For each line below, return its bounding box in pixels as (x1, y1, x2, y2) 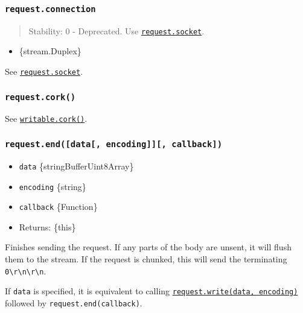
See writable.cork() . (5, 112, 88, 125)
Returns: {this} (19, 220, 76, 233)
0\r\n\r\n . (5, 264, 46, 277)
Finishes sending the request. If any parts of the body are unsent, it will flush (5, 241, 292, 253)
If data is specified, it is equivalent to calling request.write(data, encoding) (5, 285, 298, 297)
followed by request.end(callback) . (5, 296, 142, 309)
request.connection (5, 4, 96, 14)
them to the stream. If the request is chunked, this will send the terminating (5, 253, 287, 265)
